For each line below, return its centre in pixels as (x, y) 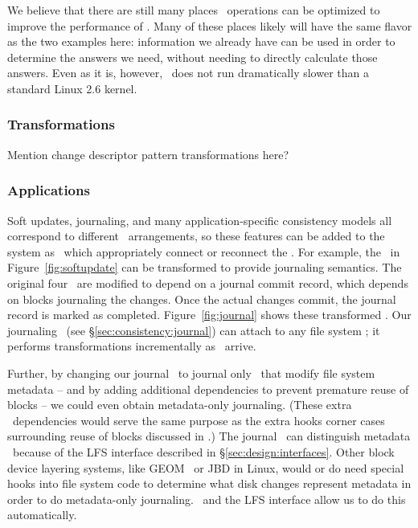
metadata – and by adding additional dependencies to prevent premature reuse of (208, 389)
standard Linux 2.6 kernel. (72, 88)
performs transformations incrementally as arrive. (132, 346)
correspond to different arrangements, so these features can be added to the (196, 236)
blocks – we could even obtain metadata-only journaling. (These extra (180, 405)
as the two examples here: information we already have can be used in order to (201, 41)
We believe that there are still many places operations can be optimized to (194, 10)
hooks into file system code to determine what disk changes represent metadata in (209, 483)
